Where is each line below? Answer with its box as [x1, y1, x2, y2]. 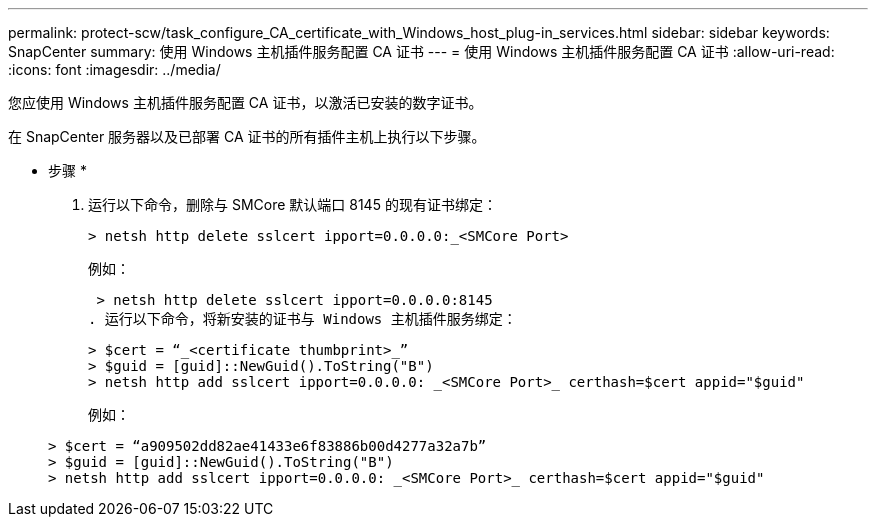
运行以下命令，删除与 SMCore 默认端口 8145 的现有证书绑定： [88, 196, 497, 213]
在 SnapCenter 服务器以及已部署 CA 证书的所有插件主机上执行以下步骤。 [8, 128, 486, 145]
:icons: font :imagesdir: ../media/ [8, 61, 221, 78]
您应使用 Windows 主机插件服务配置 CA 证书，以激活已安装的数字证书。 [8, 94, 483, 111]
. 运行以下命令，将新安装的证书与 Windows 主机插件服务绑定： [88, 311, 517, 327]
